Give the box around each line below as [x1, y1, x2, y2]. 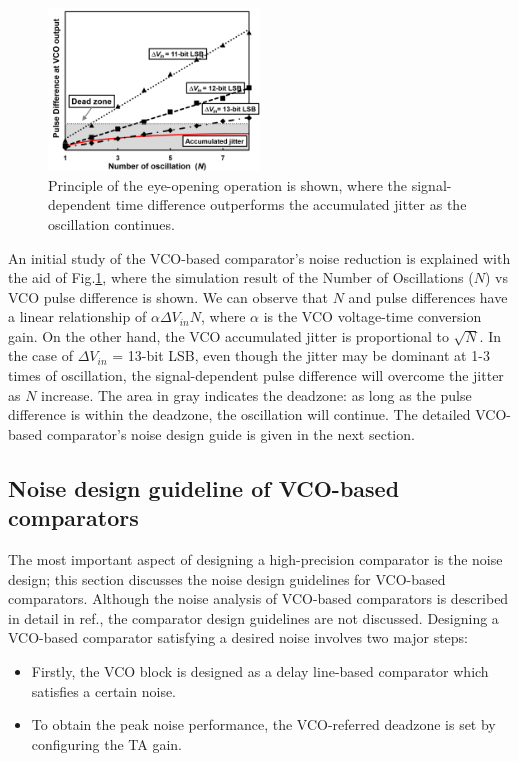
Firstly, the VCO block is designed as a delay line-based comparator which [31, 661, 489, 682]
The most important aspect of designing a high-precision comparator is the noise [8, 549, 503, 570]
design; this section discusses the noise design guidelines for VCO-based [8, 568, 446, 589]
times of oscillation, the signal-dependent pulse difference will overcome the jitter [8, 365, 504, 386]
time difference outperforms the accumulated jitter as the [115, 194, 467, 215]
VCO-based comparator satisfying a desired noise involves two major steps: [8, 627, 469, 648]
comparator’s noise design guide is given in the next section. [46, 423, 415, 444]
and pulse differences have [348, 286, 508, 307]
